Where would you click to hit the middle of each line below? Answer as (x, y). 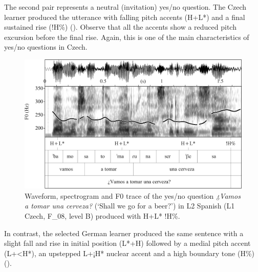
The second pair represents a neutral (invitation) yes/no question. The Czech (125, 7)
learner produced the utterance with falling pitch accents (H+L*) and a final (125, 17)
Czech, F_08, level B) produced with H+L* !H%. (102, 215)
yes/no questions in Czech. (46, 47)
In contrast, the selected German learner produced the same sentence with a (124, 233)
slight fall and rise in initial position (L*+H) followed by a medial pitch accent (127, 243)
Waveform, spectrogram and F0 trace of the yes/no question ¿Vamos (133, 195)
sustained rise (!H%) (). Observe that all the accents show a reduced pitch (120, 27)
